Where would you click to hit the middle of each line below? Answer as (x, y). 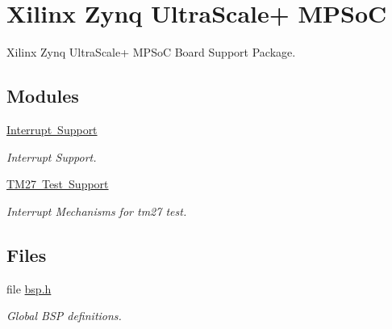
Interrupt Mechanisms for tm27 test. (97, 211)
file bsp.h (29, 288)
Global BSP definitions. (64, 316)
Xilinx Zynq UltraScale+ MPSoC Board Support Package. (151, 52)
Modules (43, 96)
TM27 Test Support (58, 184)
